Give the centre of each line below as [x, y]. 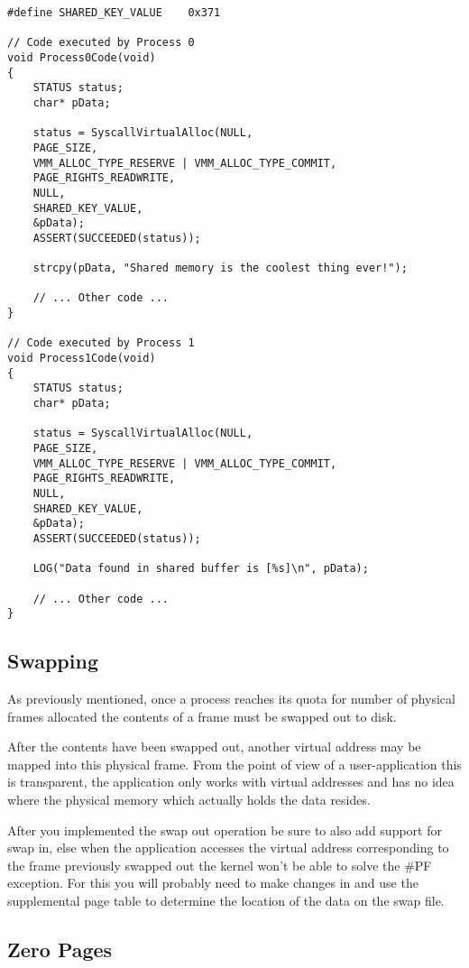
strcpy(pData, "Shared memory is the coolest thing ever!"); [220, 268]
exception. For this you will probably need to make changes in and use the [213, 883]
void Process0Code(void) [82, 57]
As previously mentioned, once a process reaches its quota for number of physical [231, 699]
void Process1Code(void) [82, 359]
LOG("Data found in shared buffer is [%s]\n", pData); [201, 569]
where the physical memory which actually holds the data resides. [189, 800]
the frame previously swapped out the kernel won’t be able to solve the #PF [220, 865]
